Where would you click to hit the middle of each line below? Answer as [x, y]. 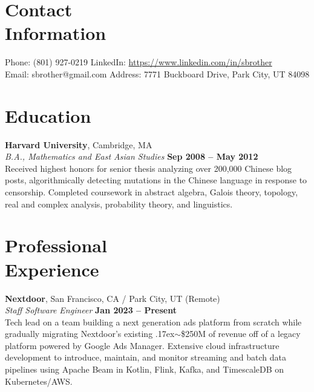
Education [48, 115]
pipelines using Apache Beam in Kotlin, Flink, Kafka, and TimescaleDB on [145, 369]
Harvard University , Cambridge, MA [79, 144]
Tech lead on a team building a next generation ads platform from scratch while [153, 322]
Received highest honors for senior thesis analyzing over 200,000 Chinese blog [149, 168]
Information [56, 33]
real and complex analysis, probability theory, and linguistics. [119, 204]
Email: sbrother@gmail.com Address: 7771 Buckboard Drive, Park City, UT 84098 [157, 73]
